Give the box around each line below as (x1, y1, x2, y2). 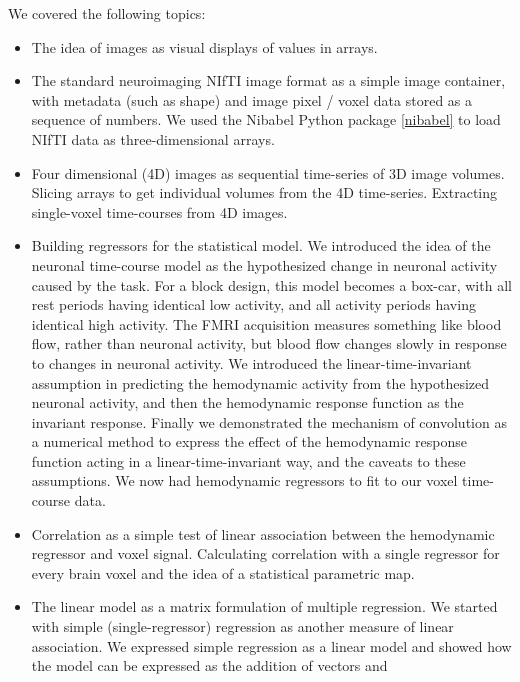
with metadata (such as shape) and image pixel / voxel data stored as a (31, 89, 473, 110)
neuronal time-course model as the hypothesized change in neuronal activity (31, 254, 498, 275)
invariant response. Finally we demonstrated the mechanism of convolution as (31, 411, 507, 432)
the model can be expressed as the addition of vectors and (31, 655, 388, 676)
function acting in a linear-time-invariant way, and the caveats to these (31, 450, 466, 471)
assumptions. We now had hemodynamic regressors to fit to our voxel (31, 470, 458, 491)
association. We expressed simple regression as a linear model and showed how (31, 635, 512, 656)
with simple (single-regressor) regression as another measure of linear (31, 616, 454, 637)
